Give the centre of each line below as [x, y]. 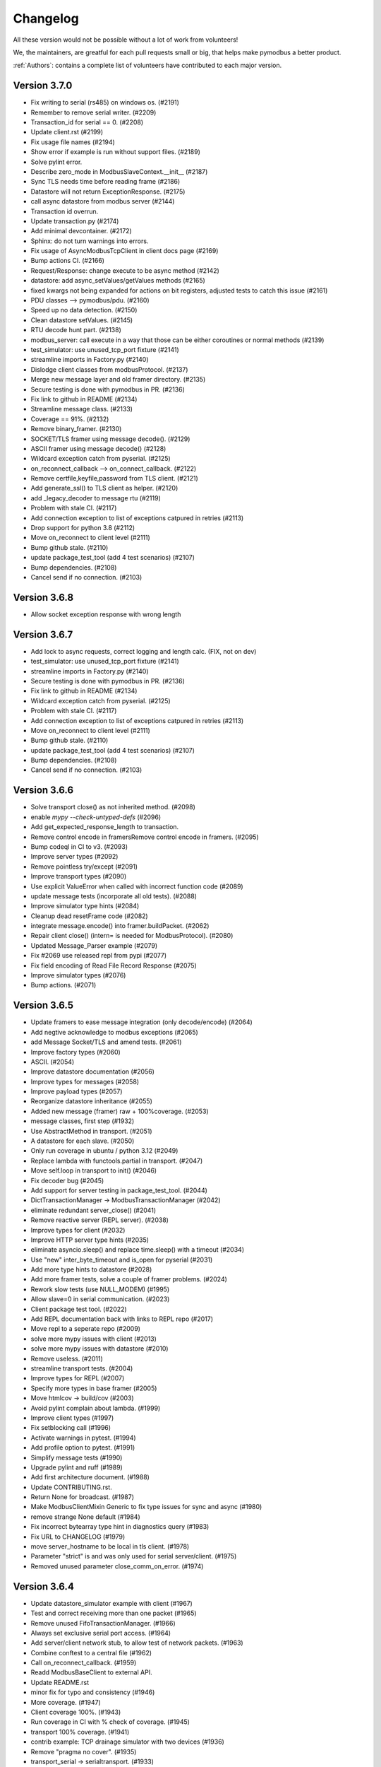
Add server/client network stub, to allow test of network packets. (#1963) [137, 1643]
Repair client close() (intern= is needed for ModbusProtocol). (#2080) [132, 936]
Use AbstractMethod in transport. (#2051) [91, 1131]
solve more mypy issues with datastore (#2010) [99, 1349]
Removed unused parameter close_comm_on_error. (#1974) [117, 1566]
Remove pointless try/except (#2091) [84, 867]
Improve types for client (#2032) [78, 1230]
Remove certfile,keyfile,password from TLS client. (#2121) [115, 479]
